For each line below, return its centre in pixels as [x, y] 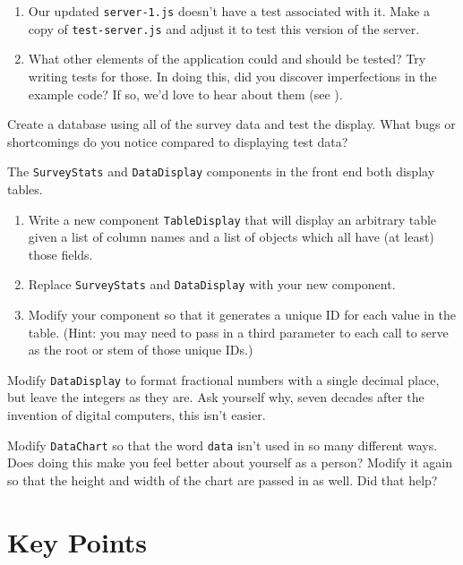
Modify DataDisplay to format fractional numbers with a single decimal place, [223, 379]
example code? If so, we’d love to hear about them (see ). [185, 94]
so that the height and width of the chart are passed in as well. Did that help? [223, 479]
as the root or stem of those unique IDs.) [141, 350]
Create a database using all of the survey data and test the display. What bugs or [231, 124]
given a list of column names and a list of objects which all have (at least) [231, 237]
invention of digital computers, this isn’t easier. [137, 415]
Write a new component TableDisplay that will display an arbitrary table [232, 219]
